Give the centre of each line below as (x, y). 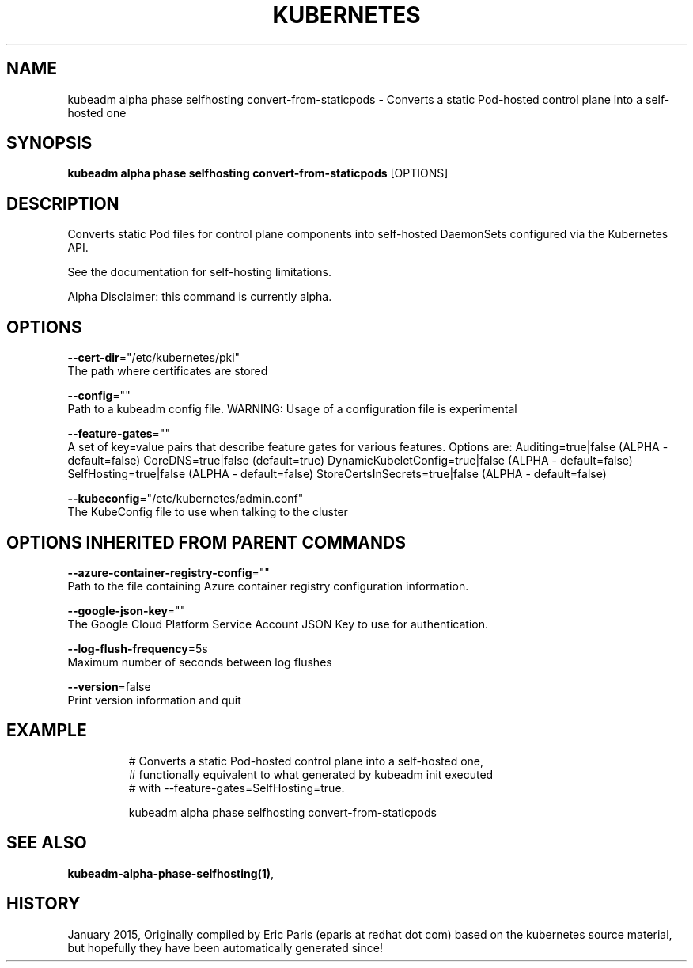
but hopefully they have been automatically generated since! (225, 947)
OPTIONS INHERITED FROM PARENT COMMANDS (206, 542)
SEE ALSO (47, 843)
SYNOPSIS (49, 143)
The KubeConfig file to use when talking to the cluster (208, 512)
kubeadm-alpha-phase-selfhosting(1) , (171, 873)
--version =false (109, 686)
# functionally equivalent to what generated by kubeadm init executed (311, 774)
